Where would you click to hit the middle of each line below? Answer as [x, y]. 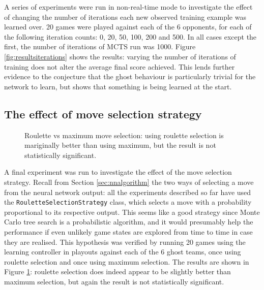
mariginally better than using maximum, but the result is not [120, 145]
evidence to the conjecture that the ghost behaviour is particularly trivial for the [130, 76]
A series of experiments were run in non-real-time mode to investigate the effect [128, 7]
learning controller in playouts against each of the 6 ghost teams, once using [123, 252]
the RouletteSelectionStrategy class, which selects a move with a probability [128, 202]
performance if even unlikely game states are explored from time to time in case [128, 231]
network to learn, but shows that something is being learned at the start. [118, 86]
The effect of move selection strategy [103, 114]
